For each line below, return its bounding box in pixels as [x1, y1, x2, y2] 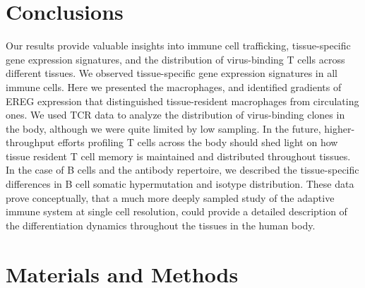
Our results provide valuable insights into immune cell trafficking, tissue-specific [6, 38, 351, 53]
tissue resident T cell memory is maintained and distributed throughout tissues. [6, 148, 351, 163]
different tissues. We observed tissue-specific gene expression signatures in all [6, 66, 337, 80]
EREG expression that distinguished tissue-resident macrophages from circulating [6, 93, 359, 108]
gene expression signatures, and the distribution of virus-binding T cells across [6, 52, 345, 66]
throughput [6, 135, 55, 150]
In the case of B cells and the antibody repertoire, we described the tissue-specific [6, 162, 359, 177]
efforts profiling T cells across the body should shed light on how [57, 135, 338, 150]
